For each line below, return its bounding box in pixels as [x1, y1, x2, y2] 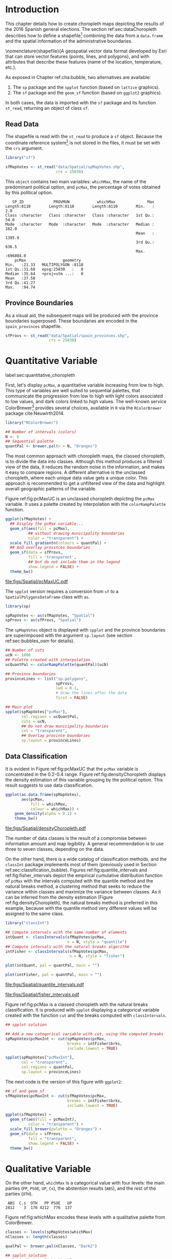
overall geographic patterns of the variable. [5, 486, 97, 492]
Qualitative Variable [5, 1163, 91, 1174]
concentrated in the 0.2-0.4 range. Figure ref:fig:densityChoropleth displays [5, 771, 166, 777]
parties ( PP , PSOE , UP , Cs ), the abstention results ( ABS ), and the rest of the [5, 1185, 156, 1192]
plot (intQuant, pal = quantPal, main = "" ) [5, 963, 100, 968]
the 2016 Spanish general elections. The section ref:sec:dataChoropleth [5, 26, 157, 32]
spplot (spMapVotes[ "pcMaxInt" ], [5, 1055, 74, 1060]
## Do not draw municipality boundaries [21, 723, 109, 729]
